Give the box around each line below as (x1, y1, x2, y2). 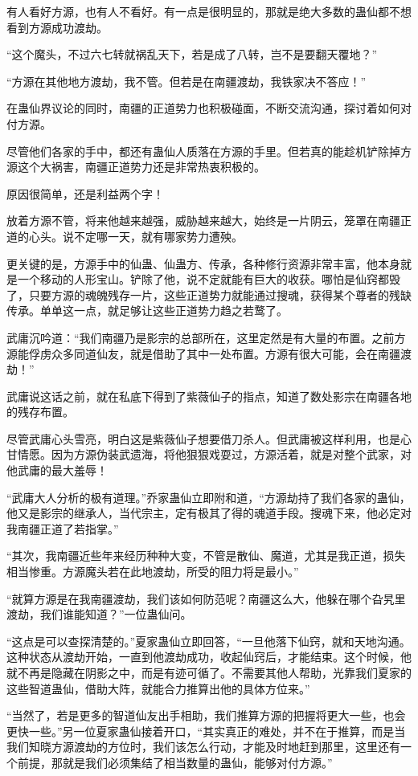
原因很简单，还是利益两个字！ (6, 185, 164, 202)
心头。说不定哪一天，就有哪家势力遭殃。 (28, 227, 243, 244)
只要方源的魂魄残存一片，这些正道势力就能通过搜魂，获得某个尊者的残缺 (28, 286, 412, 303)
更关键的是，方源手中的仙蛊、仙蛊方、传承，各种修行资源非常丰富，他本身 (6, 255, 400, 272)
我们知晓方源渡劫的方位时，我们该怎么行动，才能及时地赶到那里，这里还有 (6, 738, 400, 755)
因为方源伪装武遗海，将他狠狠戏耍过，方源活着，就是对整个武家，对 (51, 446, 412, 463)
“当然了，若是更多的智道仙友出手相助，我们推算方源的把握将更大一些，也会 (6, 707, 406, 724)
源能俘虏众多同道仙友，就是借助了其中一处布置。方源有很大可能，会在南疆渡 (6, 345, 412, 361)
